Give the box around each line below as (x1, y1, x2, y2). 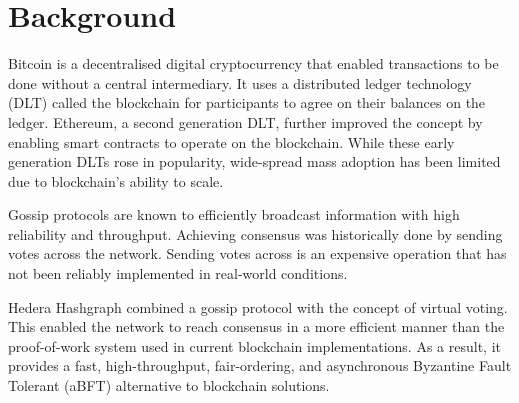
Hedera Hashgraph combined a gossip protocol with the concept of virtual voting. (8, 296, 508, 317)
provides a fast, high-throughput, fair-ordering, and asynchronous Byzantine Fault (8, 355, 512, 376)
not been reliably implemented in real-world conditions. (8, 263, 348, 284)
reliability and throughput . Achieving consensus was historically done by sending (8, 223, 503, 244)
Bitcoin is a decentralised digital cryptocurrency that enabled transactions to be (8, 53, 499, 74)
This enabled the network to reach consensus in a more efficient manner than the (8, 316, 505, 337)
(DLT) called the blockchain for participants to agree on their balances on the (8, 92, 486, 113)
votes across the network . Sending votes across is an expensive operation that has (8, 243, 507, 264)
